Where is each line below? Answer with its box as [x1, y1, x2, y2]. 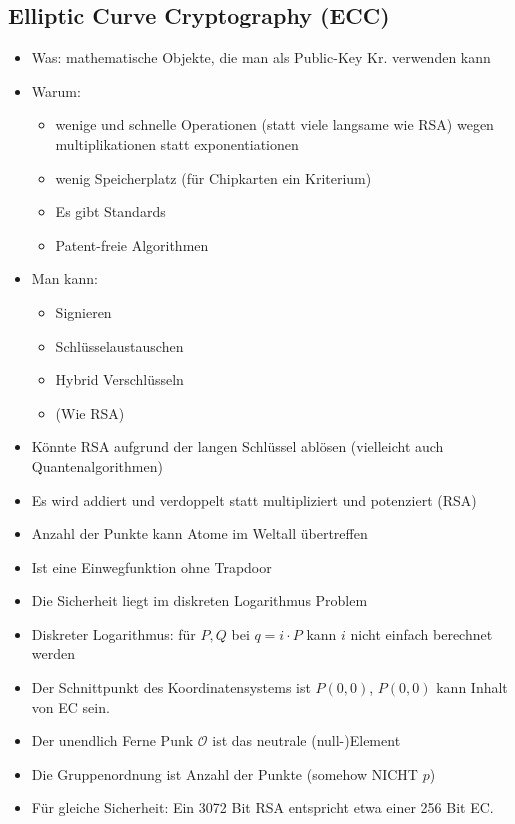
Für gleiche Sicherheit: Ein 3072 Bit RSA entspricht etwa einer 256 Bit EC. [31, 797, 494, 818]
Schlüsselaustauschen [55, 335, 184, 356]
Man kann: [31, 268, 98, 289]
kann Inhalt [436, 677, 508, 698]
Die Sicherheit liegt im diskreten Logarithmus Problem [31, 590, 368, 611]
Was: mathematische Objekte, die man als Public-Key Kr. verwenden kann [31, 47, 491, 68]
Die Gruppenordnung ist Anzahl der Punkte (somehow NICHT [31, 763, 418, 784]
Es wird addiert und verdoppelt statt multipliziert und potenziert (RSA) [31, 489, 477, 510]
